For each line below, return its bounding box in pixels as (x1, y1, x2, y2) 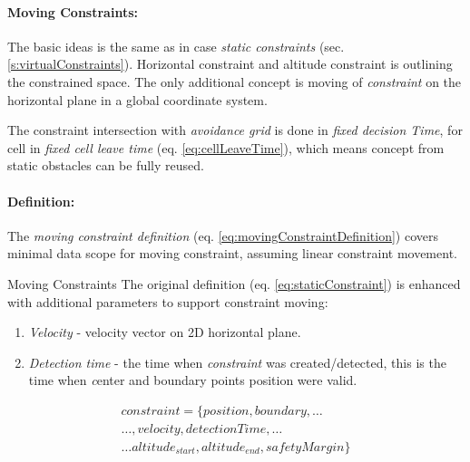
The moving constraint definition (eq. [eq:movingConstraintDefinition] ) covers (7, 226, 438, 245)
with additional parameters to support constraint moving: (7, 292, 328, 311)
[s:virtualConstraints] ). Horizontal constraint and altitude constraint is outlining (7, 54, 453, 73)
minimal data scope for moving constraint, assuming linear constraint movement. (7, 244, 457, 263)
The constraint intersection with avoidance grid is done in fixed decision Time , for (7, 120, 463, 140)
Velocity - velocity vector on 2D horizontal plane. (28, 322, 301, 342)
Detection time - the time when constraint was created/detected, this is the (28, 352, 446, 371)
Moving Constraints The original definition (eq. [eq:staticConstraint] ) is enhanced (7, 274, 461, 293)
